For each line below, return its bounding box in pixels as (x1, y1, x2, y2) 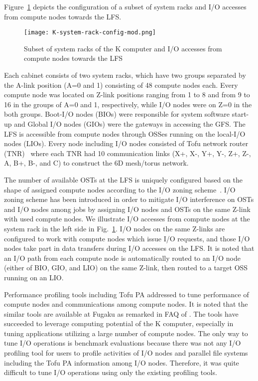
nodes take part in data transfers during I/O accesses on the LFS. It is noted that (4, 243, 255, 253)
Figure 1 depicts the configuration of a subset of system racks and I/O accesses (4, 1, 247, 11)
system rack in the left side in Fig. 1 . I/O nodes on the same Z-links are (4, 223, 225, 233)
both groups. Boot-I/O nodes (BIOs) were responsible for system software (4, 109, 230, 119)
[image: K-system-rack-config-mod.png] (24, 29, 156, 36)
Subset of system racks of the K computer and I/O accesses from (24, 43, 222, 53)
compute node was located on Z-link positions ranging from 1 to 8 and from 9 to (4, 89, 250, 100)
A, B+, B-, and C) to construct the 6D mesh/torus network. (4, 158, 189, 168)
